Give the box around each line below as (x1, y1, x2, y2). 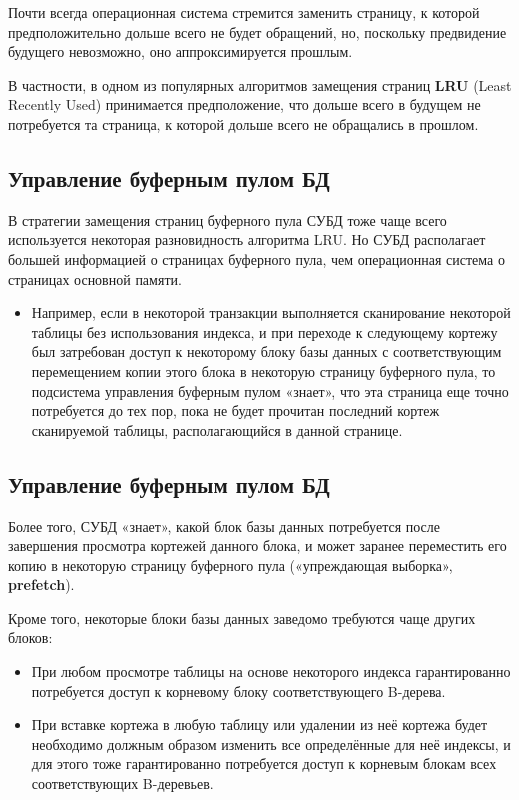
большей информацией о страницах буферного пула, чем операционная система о (8, 248, 505, 269)
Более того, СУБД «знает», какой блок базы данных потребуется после (8, 515, 441, 536)
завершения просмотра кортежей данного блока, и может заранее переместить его (8, 535, 507, 556)
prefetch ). (8, 574, 75, 595)
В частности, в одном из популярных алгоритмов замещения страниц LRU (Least (8, 74, 512, 95)
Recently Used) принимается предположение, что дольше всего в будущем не (8, 94, 481, 115)
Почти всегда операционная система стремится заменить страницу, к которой (8, 2, 480, 22)
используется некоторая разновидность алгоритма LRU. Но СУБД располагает (8, 229, 486, 250)
